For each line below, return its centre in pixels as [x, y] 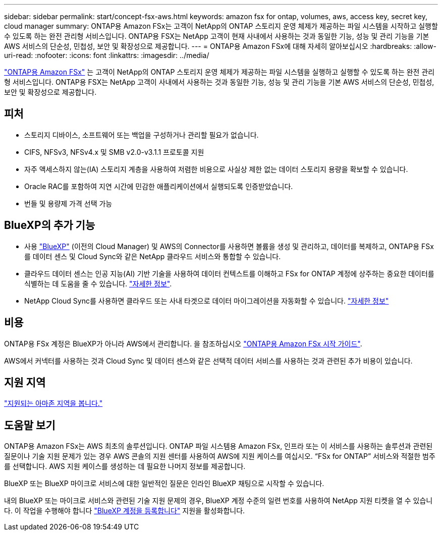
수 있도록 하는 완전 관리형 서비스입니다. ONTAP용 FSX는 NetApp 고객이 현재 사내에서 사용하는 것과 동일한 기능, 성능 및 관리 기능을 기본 [217, 36]
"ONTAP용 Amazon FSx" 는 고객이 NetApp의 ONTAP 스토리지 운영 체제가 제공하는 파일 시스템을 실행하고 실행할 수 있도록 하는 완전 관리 [219, 72]
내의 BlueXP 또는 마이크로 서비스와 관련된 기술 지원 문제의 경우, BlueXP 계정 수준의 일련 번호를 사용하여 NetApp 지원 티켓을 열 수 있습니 [218, 501]
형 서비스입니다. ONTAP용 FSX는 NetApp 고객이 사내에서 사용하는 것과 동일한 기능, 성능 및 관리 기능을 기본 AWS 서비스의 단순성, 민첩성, [219, 82]
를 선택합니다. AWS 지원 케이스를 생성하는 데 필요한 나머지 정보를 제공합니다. [125, 466]
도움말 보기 [30, 425]
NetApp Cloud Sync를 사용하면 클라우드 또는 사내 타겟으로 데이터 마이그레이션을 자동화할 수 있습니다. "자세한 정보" [207, 301]
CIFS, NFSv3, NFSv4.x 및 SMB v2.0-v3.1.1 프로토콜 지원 [114, 152]
